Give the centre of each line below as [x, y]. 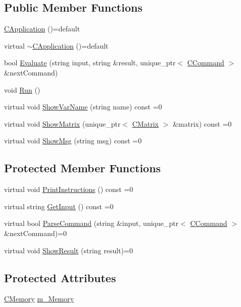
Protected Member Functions [83, 168]
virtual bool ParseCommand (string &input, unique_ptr [91, 223]
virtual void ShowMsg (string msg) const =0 [73, 141]
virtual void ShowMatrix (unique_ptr [62, 123]
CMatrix [145, 123]
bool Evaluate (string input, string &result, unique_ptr [90, 63]
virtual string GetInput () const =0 [59, 206]
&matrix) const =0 [202, 123]
